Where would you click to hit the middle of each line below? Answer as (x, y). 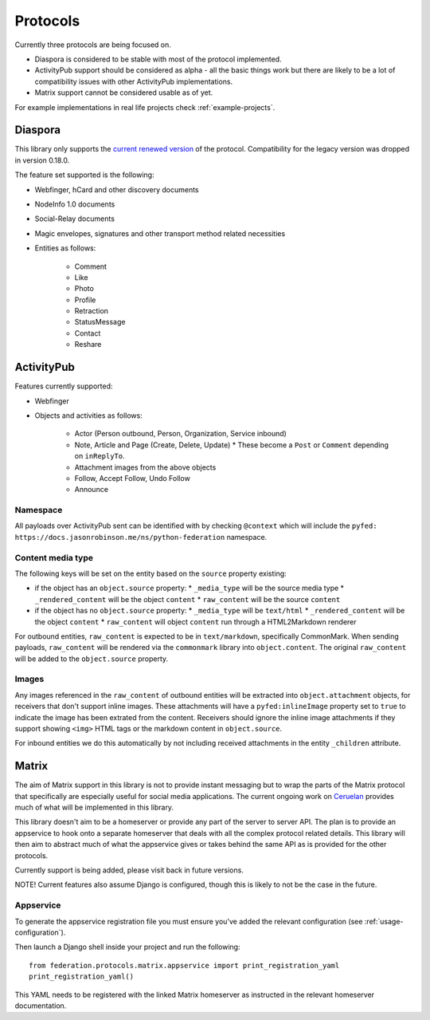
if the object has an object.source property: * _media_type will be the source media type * (190, 588)
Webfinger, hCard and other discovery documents (117, 189)
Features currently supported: (64, 386)
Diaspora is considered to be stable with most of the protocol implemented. (158, 59)
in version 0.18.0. (42, 160)
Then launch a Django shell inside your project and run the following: (127, 947)
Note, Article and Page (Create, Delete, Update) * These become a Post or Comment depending (232, 445)
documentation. (41, 1006)
